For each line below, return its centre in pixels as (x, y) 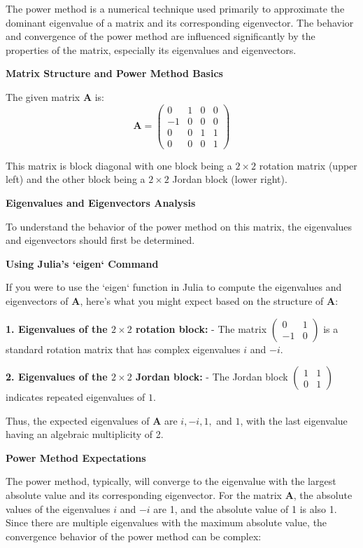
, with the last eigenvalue (294, 420)
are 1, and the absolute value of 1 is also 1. (245, 508)
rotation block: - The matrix (201, 328)
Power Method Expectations (76, 457)
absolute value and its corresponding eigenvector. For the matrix (144, 495)
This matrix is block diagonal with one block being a (119, 165)
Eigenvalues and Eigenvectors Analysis (101, 202)
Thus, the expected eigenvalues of (78, 420)
